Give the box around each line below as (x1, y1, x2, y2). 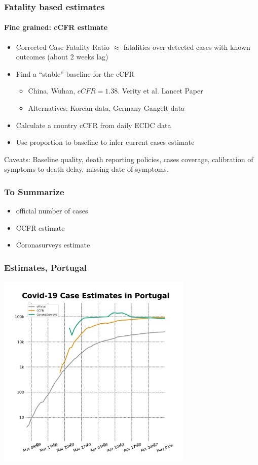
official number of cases (16, 205, 88, 216)
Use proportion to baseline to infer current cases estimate (16, 137, 195, 147)
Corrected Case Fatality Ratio (16, 41, 109, 52)
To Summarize (4, 185, 64, 198)
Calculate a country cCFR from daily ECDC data (16, 119, 171, 130)
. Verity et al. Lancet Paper (118, 85, 203, 96)
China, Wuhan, (28, 85, 76, 96)
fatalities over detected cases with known (123, 41, 250, 52)
